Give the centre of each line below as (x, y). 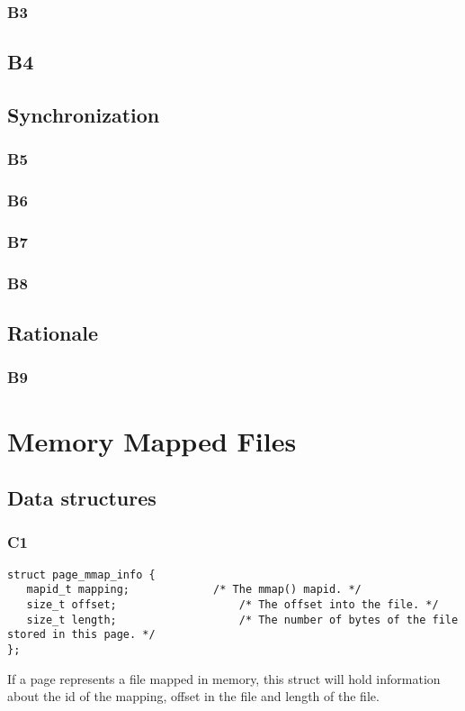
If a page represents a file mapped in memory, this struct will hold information (224, 678)
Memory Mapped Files (152, 440)
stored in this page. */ (81, 635)
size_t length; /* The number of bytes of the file (242, 620)
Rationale (53, 333)
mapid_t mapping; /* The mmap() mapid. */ (194, 590)
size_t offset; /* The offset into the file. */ (232, 605)
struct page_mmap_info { (81, 574)
